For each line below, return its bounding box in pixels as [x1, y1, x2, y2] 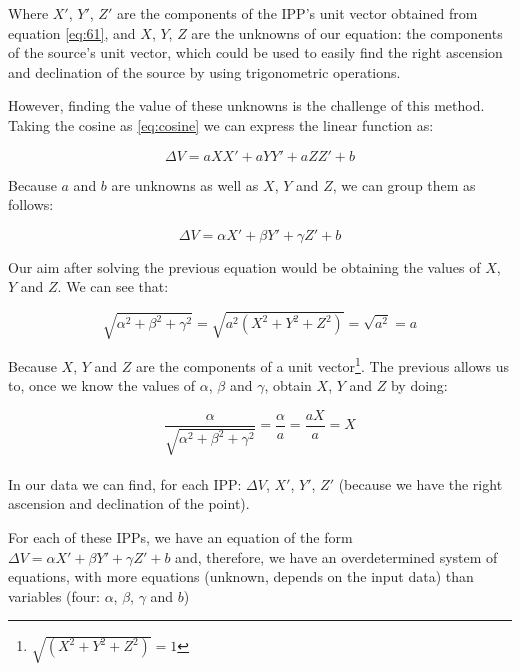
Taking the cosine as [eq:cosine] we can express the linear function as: [8, 114, 434, 135]
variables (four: [8, 585, 100, 606]
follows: [8, 194, 54, 215]
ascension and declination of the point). [8, 493, 250, 514]
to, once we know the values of [8, 375, 196, 396]
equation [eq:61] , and [8, 22, 136, 43]
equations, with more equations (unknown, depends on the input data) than [8, 566, 474, 587]
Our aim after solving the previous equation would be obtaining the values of [8, 256, 481, 277]
